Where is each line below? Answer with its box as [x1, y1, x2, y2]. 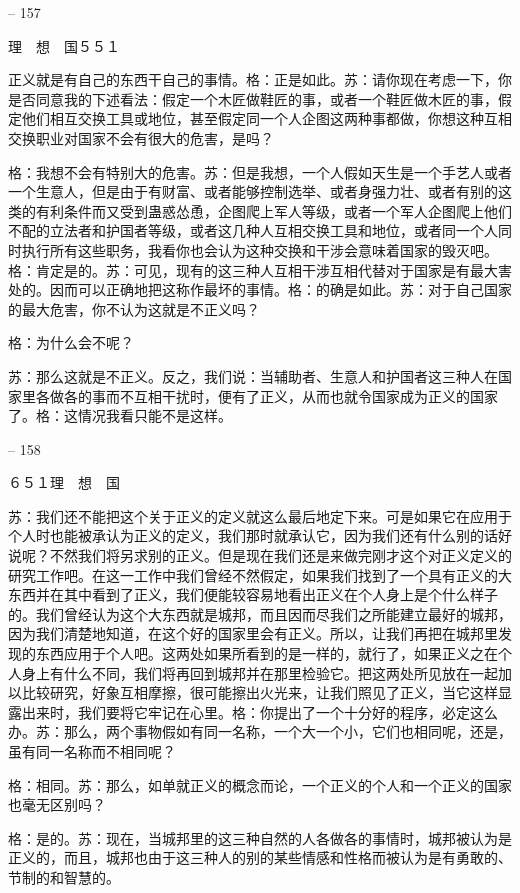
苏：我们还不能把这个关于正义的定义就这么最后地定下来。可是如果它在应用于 [8, 505, 512, 526]
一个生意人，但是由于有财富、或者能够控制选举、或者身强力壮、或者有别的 [8, 181, 498, 202]
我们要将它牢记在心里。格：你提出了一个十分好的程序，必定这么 [77, 701, 498, 722]
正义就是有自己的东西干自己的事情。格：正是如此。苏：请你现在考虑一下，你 [8, 69, 512, 90]
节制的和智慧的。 [8, 866, 120, 887]
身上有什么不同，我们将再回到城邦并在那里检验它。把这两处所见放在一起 [21, 662, 498, 683]
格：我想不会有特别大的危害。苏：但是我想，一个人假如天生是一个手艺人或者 [8, 161, 512, 182]
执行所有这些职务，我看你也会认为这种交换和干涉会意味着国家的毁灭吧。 [21, 239, 498, 260]
